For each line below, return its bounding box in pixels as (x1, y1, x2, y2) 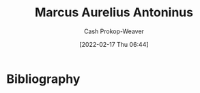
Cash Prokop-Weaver (83, 27, 145, 35)
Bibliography (6, 71, 81, 86)
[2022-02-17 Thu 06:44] (79, 40, 149, 48)
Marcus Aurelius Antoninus (34, 5, 194, 20)
